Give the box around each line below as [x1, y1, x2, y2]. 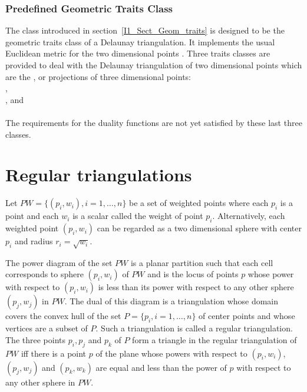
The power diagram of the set [5, 256, 113, 268]
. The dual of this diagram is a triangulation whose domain [64, 295, 279, 307]
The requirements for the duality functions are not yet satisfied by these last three [5, 116, 302, 128]
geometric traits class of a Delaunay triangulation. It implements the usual [5, 35, 275, 48]
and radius [14, 235, 53, 247]
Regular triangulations [5, 162, 192, 187]
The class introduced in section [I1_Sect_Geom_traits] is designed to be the [5, 24, 285, 36]
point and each [5, 210, 59, 222]
